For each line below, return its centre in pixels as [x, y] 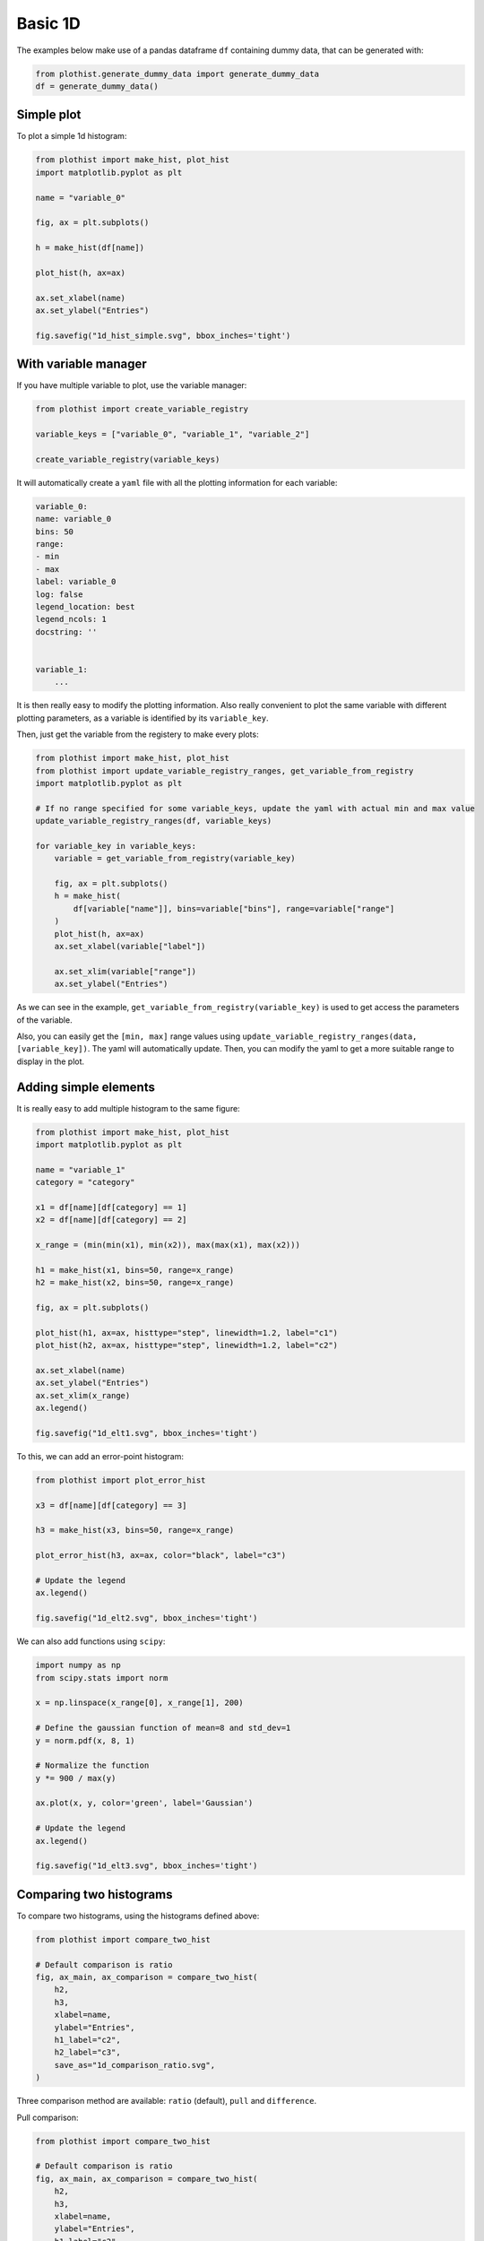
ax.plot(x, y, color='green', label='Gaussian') [144, 1803]
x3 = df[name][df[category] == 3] [111, 1505]
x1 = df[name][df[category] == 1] [111, 1207]
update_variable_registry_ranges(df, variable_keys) [154, 821]
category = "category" [85, 1182]
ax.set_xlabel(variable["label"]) [130, 946]
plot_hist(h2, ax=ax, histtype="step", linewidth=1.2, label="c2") [187, 1345]
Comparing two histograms [95, 1895]
